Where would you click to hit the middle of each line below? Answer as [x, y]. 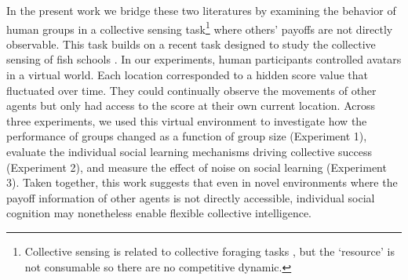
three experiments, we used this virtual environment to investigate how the [187, 120]
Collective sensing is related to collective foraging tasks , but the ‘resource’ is [210, 251]
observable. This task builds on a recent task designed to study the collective [191, 44]
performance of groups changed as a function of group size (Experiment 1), [187, 136]
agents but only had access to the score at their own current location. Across [191, 105]
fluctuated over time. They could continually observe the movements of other [191, 90]
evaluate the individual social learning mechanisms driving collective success [189, 151]
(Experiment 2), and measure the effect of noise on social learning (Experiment [197, 167]
